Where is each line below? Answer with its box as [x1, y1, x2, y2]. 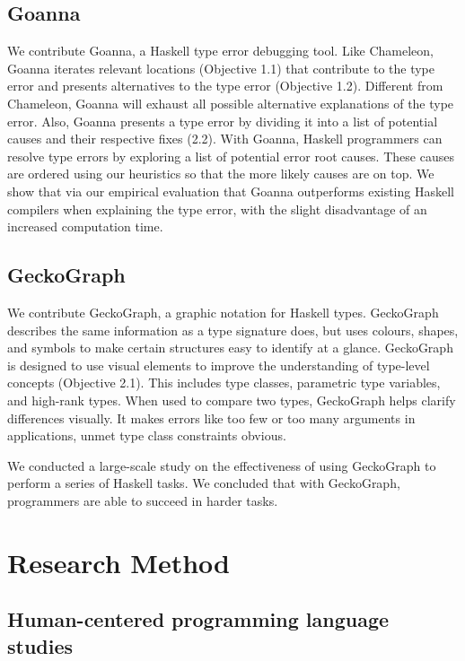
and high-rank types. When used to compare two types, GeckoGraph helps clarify [7, 390, 456, 409]
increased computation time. [7, 217, 163, 236]
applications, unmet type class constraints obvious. [7, 426, 286, 445]
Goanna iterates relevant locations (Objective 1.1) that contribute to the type [7, 58, 434, 77]
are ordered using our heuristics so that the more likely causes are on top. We [7, 164, 434, 183]
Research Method [7, 544, 230, 580]
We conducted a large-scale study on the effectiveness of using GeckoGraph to [7, 456, 436, 474]
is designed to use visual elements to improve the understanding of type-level [7, 355, 430, 374]
